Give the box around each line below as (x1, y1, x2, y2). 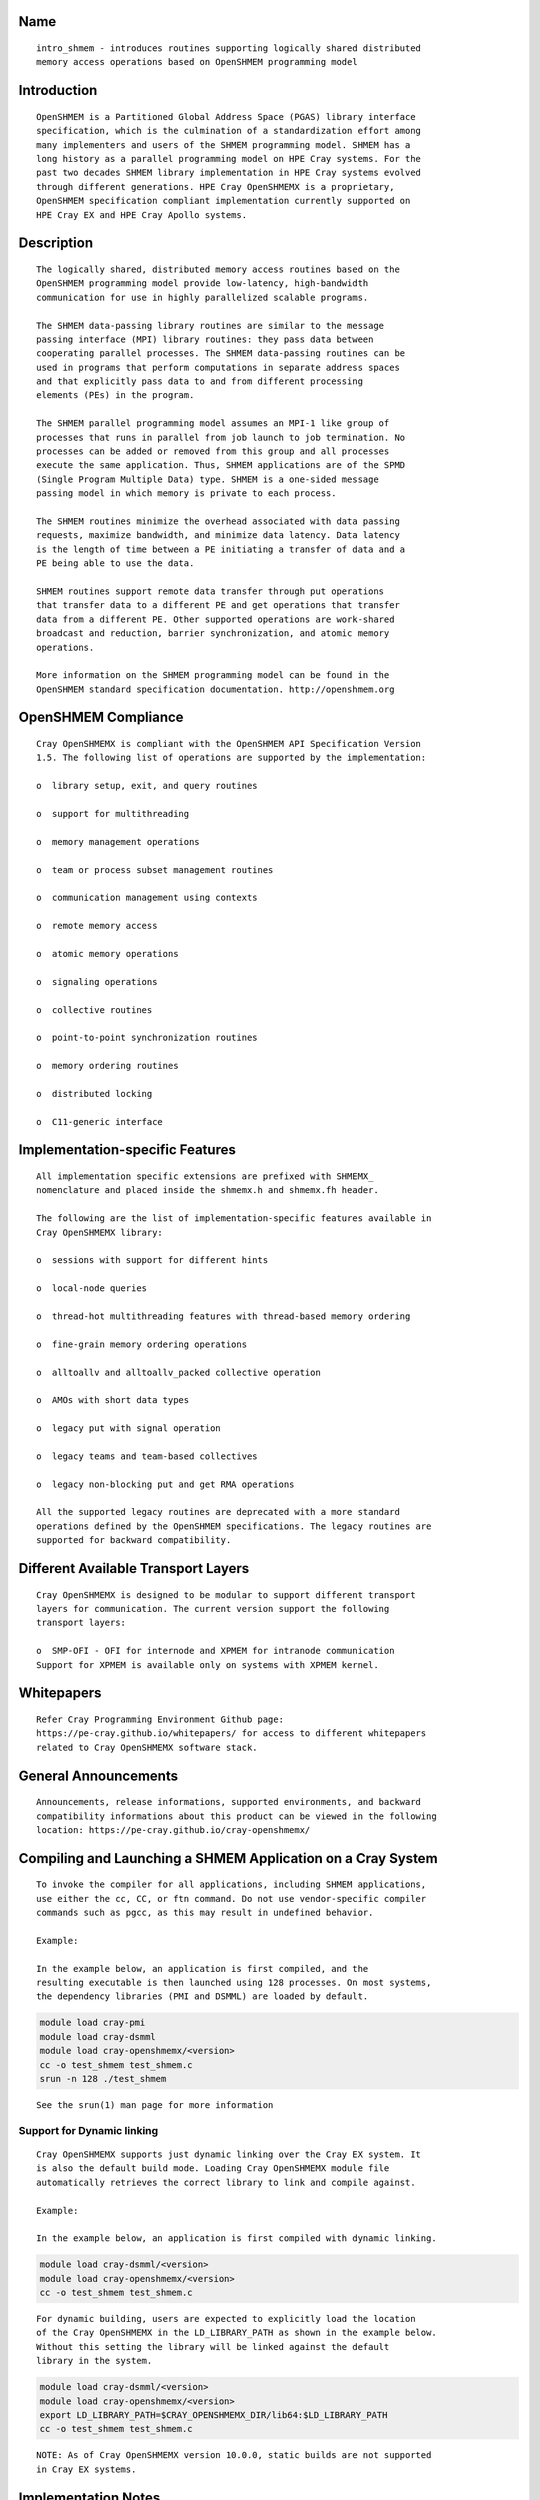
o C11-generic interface (36, 1116, 164, 1127)
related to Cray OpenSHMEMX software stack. (36, 1741, 259, 1753)
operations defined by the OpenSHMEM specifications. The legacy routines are (36, 1520, 432, 1532)
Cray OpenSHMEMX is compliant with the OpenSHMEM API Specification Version (36, 738, 422, 750)
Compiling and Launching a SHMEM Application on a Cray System (18, 1850, 439, 1867)
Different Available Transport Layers (18, 1560, 250, 1577)
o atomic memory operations (36, 948, 179, 959)
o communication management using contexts (36, 892, 259, 904)
